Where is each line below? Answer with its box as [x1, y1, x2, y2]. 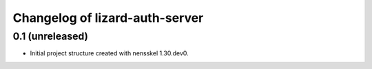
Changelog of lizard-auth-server [12, 10, 204, 25]
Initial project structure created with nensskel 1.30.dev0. [30, 49, 189, 57]
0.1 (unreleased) [12, 30, 89, 42]
